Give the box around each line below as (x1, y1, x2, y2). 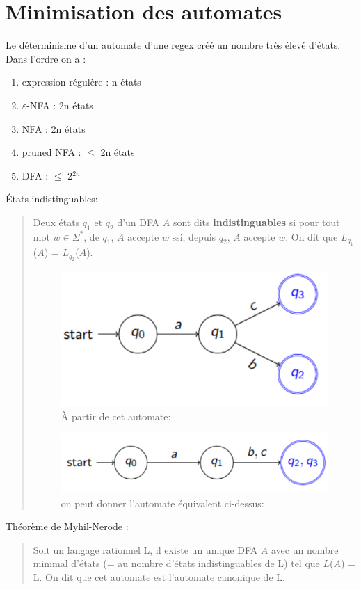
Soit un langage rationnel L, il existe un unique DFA (33, 542, 258, 557)
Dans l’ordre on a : (6, 51, 86, 65)
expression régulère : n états (22, 74, 141, 89)
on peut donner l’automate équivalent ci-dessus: (61, 495, 264, 510)
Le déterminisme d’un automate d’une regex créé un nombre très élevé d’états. (6, 38, 341, 52)
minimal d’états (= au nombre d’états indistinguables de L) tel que (33, 556, 320, 571)
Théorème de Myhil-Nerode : (6, 519, 129, 534)
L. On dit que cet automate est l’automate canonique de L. (33, 570, 285, 584)
